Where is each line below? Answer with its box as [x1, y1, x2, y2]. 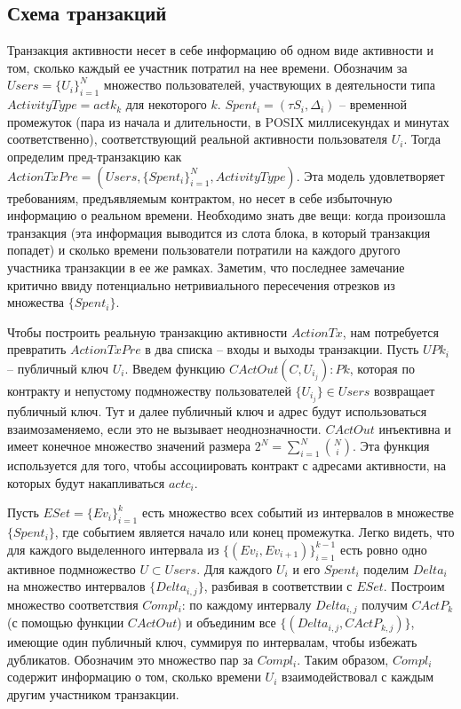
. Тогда [403, 130, 441, 148]
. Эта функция [353, 437, 430, 455]
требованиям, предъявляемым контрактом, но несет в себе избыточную [7, 188, 393, 207]
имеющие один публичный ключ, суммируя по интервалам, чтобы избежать [7, 633, 417, 651]
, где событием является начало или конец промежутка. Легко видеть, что [54, 523, 455, 541]
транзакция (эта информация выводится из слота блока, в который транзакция [7, 223, 431, 241]
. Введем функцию [124, 358, 226, 377]
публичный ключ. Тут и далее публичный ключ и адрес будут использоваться [7, 402, 427, 420]
